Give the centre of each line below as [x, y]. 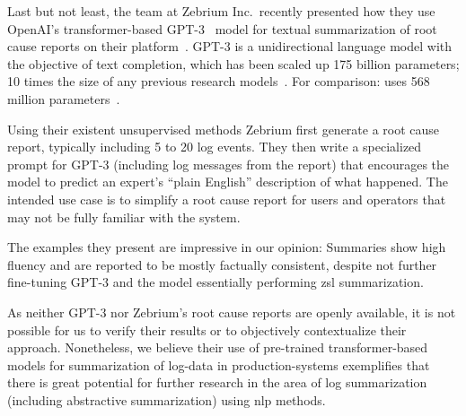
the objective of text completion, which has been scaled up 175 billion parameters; [233, 63]
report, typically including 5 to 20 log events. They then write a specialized [215, 147]
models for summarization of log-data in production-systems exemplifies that [219, 364]
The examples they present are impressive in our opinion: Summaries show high [227, 247]
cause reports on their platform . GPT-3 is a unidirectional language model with [230, 46]
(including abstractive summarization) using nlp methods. [167, 399]
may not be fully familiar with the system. [124, 217]
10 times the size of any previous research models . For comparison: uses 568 [219, 81]
